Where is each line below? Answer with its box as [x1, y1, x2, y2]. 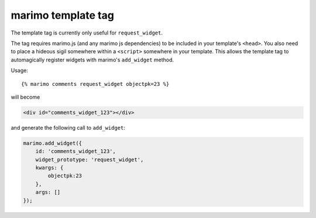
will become [11, 94, 40, 101]
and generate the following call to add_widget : [11, 124, 126, 131]
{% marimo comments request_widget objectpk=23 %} [21, 81, 170, 87]
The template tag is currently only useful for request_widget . [11, 29, 163, 36]
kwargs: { [35, 164, 64, 171]
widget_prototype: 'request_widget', [35, 156, 144, 163]
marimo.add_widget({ [23, 140, 82, 146]
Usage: [11, 67, 29, 74]
